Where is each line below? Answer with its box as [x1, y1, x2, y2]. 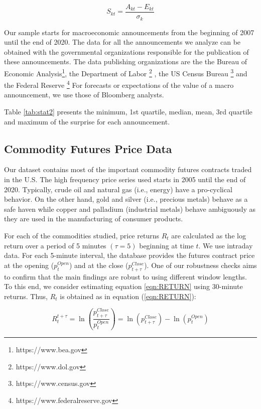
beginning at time [139, 240, 194, 250]
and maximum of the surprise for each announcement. [4, 116, 170, 126]
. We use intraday [198, 240, 253, 250]
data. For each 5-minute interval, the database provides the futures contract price [4, 250, 255, 260]
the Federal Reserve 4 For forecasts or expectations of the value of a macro [4, 78, 234, 90]
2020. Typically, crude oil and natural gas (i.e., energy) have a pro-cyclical [4, 184, 232, 194]
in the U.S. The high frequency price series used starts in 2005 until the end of [4, 174, 246, 184]
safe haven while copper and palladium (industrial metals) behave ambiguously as [4, 203, 255, 214]
